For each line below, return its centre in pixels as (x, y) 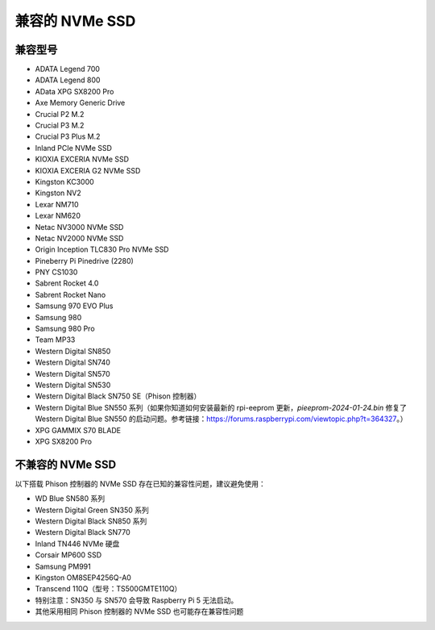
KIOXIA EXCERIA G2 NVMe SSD (88, 170)
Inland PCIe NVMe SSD (74, 148)
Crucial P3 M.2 (60, 126)
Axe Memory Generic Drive (80, 103)
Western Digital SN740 (72, 362)
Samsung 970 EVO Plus (74, 306)
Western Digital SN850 (73, 351)
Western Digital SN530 (73, 385)
